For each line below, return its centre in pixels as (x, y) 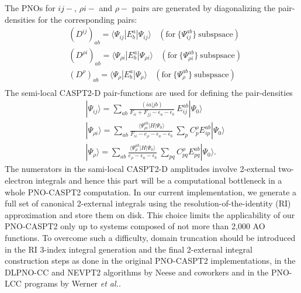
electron (19, 180)
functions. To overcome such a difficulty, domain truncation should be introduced (150, 237)
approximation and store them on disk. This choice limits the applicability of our (150, 214)
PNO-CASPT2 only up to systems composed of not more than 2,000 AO (135, 226)
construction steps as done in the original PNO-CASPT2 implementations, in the (150, 261)
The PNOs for (30, 8)
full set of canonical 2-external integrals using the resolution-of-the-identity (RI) (148, 203)
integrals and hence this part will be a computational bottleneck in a (159, 180)
